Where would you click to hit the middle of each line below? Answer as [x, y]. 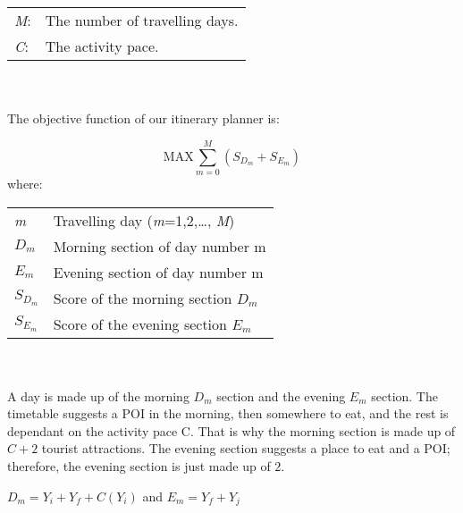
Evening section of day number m [158, 272]
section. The [404, 395]
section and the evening [281, 395]
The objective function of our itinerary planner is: [143, 118]
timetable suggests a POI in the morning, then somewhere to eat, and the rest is [228, 413]
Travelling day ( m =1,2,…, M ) [144, 220]
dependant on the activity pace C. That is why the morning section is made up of [231, 430]
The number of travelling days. [142, 20]
